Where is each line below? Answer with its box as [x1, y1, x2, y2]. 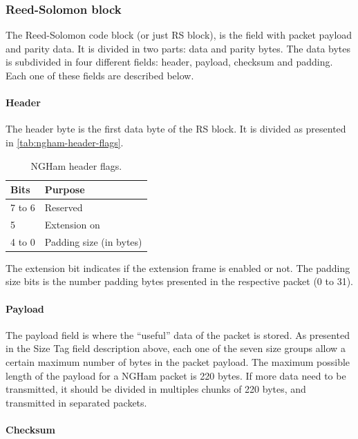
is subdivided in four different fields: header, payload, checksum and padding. [6, 55, 333, 69]
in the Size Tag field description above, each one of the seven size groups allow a [6, 341, 346, 355]
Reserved [44, 200, 83, 215]
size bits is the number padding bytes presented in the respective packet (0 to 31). [6, 274, 353, 289]
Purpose [44, 182, 85, 197]
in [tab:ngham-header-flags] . [6, 135, 124, 149]
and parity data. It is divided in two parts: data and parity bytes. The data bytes [6, 41, 351, 55]
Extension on [44, 217, 100, 231]
